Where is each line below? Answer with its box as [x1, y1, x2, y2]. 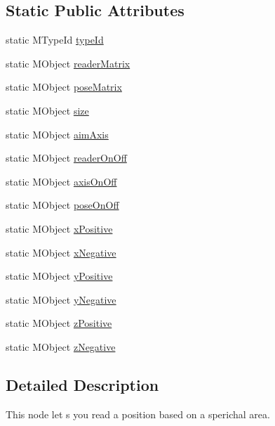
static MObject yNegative [6, 292, 116, 306]
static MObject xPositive [6, 221, 113, 235]
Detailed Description [6, 373, 159, 395]
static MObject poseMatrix [6, 79, 122, 94]
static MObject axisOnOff [6, 174, 117, 188]
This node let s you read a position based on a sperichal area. [6, 406, 270, 421]
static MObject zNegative [6, 339, 116, 354]
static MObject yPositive [6, 269, 113, 283]
